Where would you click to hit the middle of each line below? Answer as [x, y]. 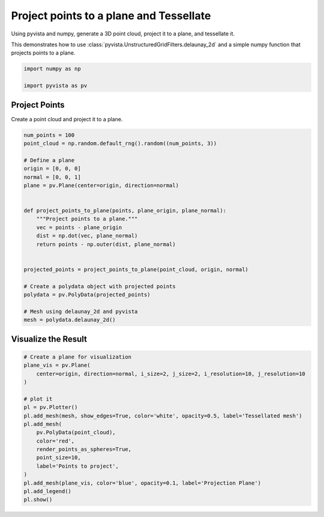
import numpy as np [52, 69]
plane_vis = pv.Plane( [57, 365]
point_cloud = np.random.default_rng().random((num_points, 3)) [120, 143]
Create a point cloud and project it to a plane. [67, 119]
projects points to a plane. [43, 53]
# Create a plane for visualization [78, 357]
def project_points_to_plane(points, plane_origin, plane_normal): [125, 211]
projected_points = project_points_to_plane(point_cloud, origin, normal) [136, 269]
